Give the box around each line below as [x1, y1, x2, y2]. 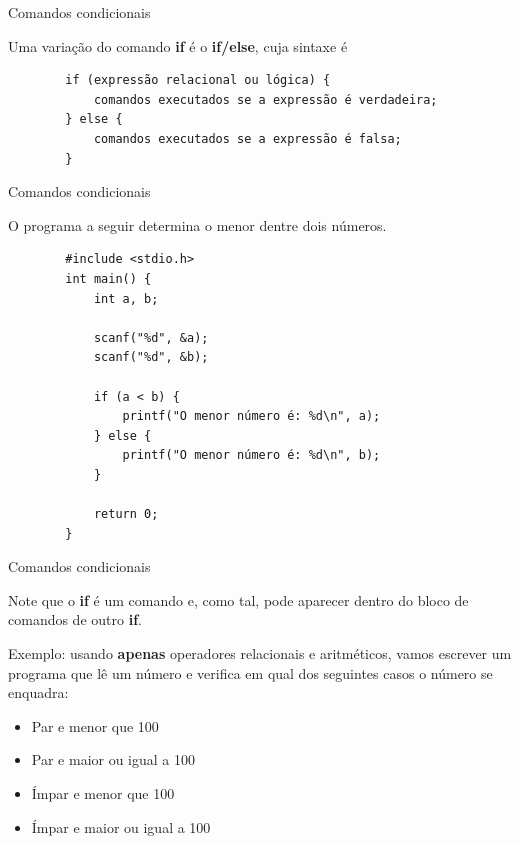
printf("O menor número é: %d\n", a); [122, 409, 381, 424]
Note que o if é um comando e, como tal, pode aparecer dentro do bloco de [8, 589, 469, 610]
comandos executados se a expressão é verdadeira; [93, 92, 438, 107]
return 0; [93, 507, 159, 522]
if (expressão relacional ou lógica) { [65, 73, 331, 88]
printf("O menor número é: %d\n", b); [122, 448, 381, 463]
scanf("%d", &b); [93, 350, 209, 365]
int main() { [65, 271, 152, 286]
